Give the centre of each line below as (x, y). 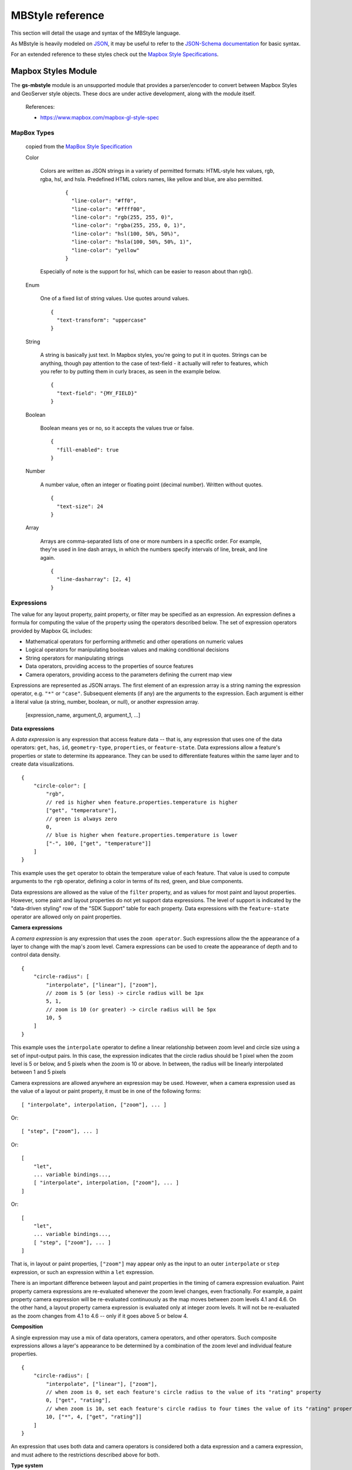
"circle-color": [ (60, 786)
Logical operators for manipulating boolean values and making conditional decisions (127, 650)
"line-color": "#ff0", (104, 201)
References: (40, 107)
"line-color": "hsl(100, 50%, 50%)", (126, 233)
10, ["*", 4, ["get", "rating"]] (94, 1417)
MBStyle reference (58, 15)
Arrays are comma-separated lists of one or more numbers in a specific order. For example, (151, 541)
